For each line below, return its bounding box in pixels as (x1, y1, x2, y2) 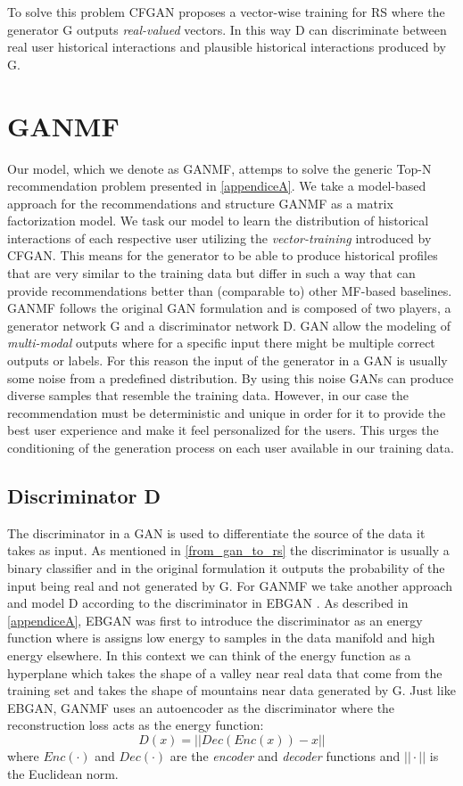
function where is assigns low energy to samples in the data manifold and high (7, 628, 435, 647)
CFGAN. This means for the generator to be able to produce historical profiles (7, 246, 438, 265)
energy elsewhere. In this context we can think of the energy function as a (7, 645, 411, 664)
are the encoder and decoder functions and (169, 746, 401, 765)
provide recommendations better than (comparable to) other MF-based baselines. (7, 281, 452, 299)
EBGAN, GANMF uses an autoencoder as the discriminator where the (7, 698, 395, 716)
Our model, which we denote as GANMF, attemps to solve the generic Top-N (7, 159, 432, 177)
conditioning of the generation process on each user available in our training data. (7, 438, 454, 456)
